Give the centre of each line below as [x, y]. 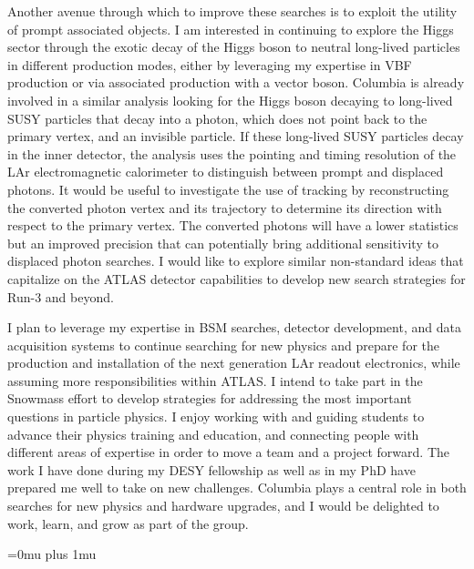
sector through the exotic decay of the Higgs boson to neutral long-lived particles [234, 47]
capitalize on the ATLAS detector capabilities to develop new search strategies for [237, 278]
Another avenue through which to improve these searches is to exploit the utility [232, 11]
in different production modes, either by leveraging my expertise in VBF [210, 64]
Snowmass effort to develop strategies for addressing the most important [210, 398]
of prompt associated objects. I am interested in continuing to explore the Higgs [231, 29]
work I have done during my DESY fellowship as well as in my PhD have [211, 469]
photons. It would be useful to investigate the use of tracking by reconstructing [228, 189]
